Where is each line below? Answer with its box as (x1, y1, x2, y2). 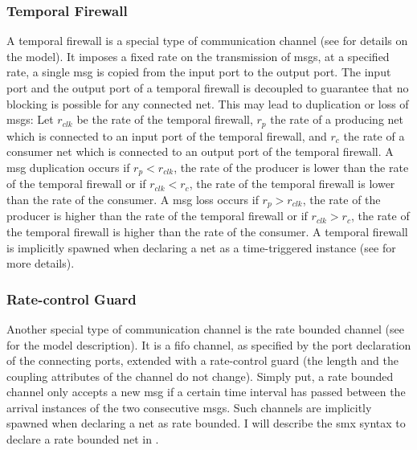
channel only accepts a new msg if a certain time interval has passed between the (6, 383, 406, 400)
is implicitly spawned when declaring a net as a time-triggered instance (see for (6, 239, 396, 256)
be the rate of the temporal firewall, (76, 111, 253, 128)
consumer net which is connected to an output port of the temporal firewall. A (6, 143, 394, 160)
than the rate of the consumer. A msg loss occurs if (6, 190, 259, 207)
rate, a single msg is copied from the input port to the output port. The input (6, 63, 391, 80)
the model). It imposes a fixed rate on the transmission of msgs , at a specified (6, 47, 390, 64)
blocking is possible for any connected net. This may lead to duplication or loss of (6, 95, 409, 112)
